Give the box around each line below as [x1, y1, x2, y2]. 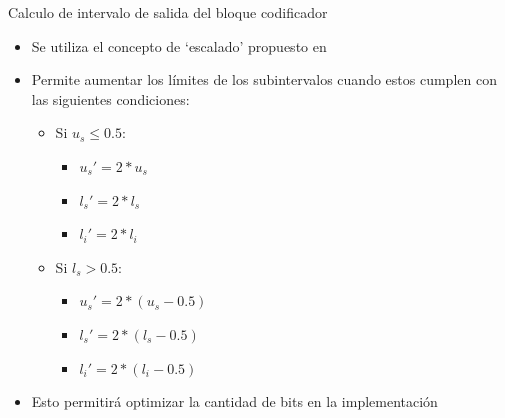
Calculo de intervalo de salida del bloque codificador [8, 2, 328, 22]
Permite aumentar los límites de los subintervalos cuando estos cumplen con [31, 69, 497, 90]
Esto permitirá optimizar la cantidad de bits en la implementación [31, 391, 438, 412]
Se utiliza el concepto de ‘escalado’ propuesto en [31, 35, 327, 56]
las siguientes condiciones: [31, 88, 190, 109]
